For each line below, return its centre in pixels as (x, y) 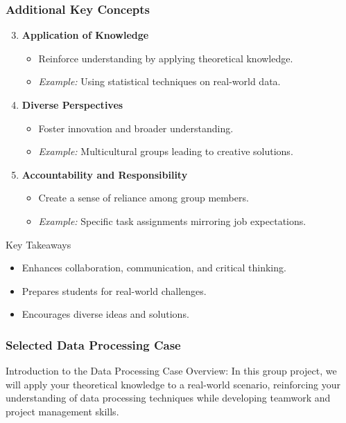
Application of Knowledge (85, 35)
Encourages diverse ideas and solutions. (105, 314)
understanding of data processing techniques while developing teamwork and (168, 398)
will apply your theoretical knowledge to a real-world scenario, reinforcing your (173, 384)
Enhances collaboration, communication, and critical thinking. (154, 268)
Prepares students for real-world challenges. (114, 290)
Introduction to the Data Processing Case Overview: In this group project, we (171, 371)
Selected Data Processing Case (93, 344)
